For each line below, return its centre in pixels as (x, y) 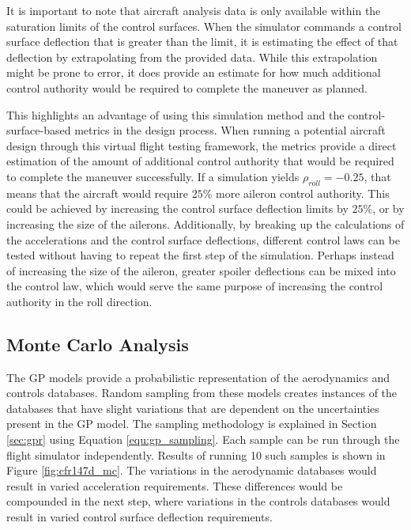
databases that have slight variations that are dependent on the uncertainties (193, 408)
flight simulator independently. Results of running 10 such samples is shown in (196, 454)
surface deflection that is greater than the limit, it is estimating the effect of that (202, 42)
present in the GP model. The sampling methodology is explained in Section (192, 424)
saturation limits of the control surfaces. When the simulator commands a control (204, 26)
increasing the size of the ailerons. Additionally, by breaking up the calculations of (205, 223)
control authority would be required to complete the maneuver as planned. (187, 87)
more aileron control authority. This (303, 193)
